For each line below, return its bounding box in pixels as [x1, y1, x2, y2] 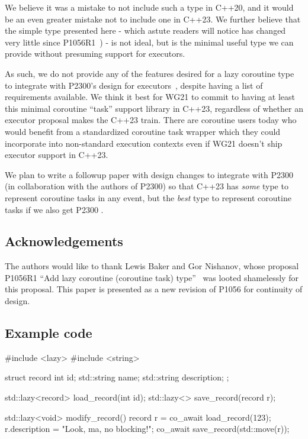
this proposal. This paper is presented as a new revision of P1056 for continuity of [5, 283, 303, 295]
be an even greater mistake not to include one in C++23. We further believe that [5, 12, 301, 25]
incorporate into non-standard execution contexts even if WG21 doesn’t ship [5, 137, 283, 149]
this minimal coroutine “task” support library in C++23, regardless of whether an [5, 102, 303, 114]
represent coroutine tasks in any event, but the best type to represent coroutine [5, 191, 291, 204]
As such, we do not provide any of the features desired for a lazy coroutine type [5, 67, 294, 79]
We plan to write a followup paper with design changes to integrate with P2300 [5, 168, 293, 180]
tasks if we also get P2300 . [5, 203, 104, 215]
